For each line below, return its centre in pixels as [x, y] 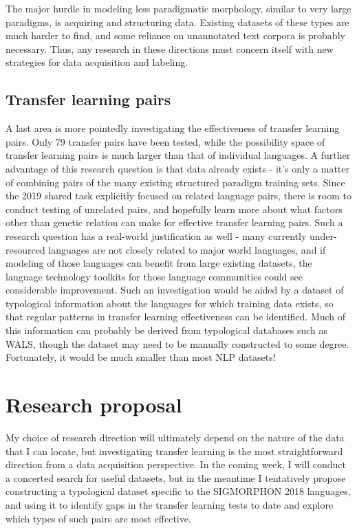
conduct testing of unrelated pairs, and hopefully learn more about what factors [174, 209]
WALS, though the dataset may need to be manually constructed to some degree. [177, 343]
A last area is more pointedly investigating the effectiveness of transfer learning [173, 128]
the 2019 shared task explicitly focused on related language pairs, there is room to [179, 196]
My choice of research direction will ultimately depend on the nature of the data [175, 437]
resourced [25, 249]
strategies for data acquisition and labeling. [97, 62]
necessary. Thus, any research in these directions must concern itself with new [170, 48]
